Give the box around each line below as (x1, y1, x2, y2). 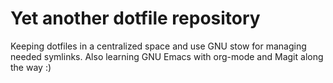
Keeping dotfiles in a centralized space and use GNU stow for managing (10, 40, 307, 52)
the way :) (10, 61, 52, 73)
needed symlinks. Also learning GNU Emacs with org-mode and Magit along (10, 50, 324, 62)
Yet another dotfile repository (10, 7, 261, 30)
